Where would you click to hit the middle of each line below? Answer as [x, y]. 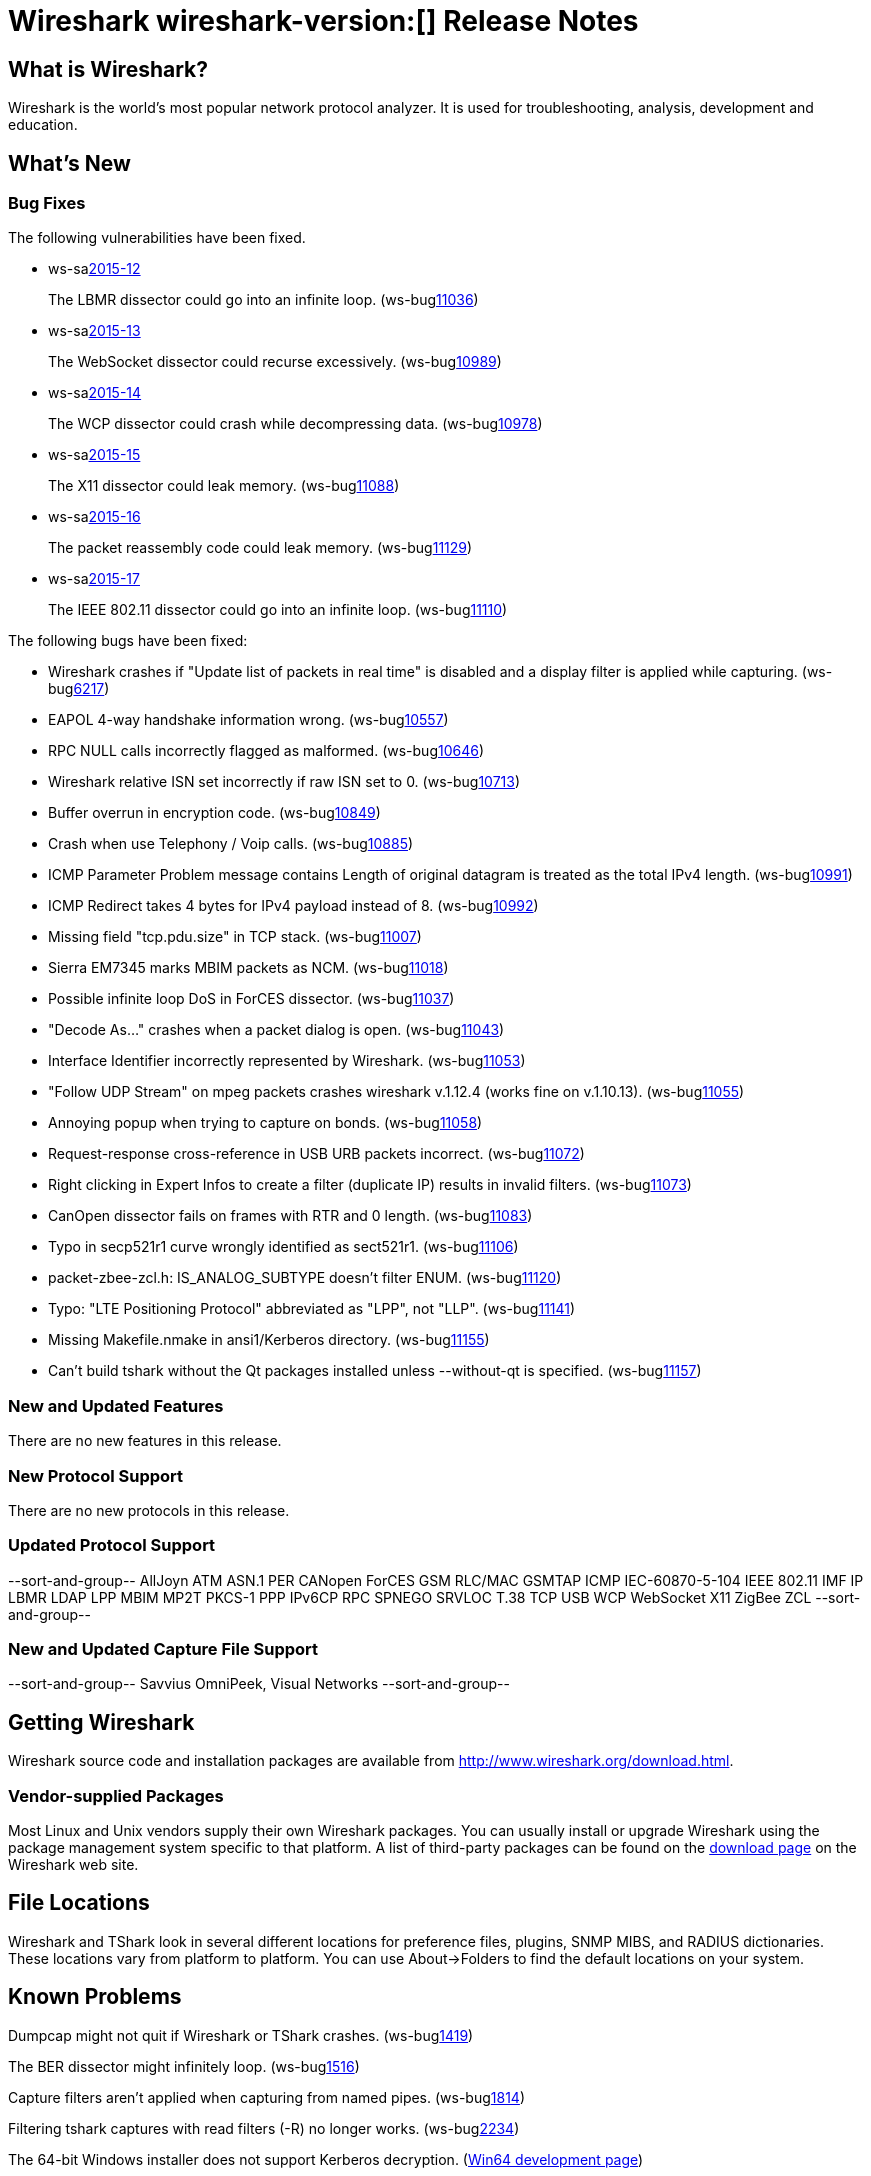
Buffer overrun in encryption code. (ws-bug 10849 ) [214, 813]
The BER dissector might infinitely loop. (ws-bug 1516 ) [184, 2066]
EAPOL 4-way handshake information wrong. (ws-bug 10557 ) [248, 720]
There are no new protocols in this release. [149, 1510]
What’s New [69, 163]
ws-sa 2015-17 [94, 579]
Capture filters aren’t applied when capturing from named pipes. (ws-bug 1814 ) [267, 2097]
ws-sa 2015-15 [94, 455]
